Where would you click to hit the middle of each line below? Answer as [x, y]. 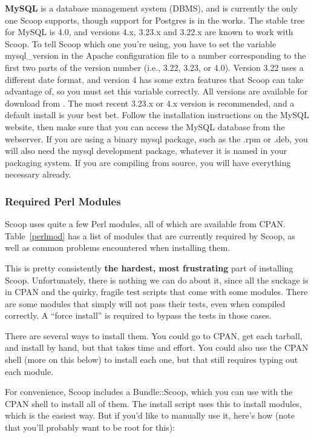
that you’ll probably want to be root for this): [90, 427]
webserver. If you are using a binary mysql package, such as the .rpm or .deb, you [156, 138]
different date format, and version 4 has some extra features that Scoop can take [154, 79]
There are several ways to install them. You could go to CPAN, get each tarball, [154, 335]
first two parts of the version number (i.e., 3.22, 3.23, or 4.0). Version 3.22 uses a [154, 67]
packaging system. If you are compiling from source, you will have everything [148, 162]
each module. [29, 371]
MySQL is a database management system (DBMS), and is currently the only [151, 8]
